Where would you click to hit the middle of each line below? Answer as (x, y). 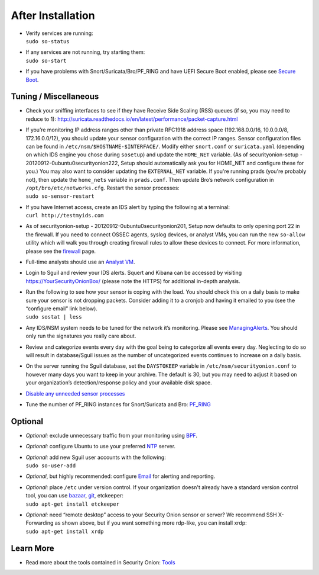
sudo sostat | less (54, 317)
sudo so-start (46, 60)
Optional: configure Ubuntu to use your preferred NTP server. (101, 446)
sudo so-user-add (51, 465)
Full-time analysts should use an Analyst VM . (80, 262)
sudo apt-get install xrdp (65, 531)
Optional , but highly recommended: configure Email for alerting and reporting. (121, 476)
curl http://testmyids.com (65, 216)
